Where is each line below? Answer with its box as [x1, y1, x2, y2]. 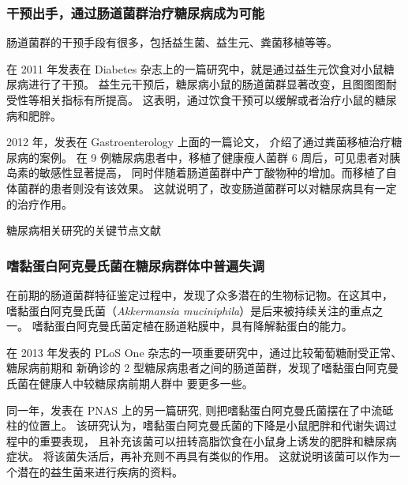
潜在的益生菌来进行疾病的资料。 [17, 463, 183, 479]
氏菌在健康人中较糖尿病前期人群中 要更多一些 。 [6, 374, 253, 391]
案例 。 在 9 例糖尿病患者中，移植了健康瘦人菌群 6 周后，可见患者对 [39, 149, 390, 165]
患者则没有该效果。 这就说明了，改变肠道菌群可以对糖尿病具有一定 [50, 179, 397, 196]
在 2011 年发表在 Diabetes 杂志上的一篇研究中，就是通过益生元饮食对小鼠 [6, 60, 384, 77]
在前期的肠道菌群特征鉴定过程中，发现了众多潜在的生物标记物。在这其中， [6, 286, 393, 303]
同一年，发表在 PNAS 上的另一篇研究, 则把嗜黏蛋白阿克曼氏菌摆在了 [6, 401, 361, 418]
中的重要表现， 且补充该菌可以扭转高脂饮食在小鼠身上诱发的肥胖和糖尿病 [17, 432, 397, 449]
